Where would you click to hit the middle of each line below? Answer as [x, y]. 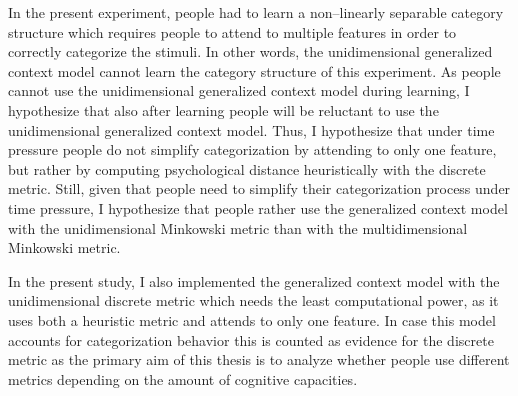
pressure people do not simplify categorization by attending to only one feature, [252, 149]
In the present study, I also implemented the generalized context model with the [254, 280]
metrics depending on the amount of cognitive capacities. [183, 378]
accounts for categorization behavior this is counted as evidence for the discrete [251, 339]
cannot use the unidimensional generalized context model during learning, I [239, 90]
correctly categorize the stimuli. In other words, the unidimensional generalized [250, 51]
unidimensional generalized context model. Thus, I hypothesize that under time [251, 129]
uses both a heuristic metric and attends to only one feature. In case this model [252, 319]
